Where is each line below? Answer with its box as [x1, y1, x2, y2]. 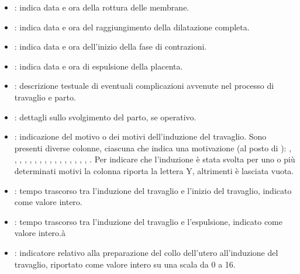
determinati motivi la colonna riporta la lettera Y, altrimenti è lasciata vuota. [14, 164, 294, 176]
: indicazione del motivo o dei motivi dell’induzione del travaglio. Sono [14, 130, 267, 143]
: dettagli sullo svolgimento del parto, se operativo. [14, 110, 196, 123]
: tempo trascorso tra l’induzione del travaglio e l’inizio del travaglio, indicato [14, 184, 292, 196]
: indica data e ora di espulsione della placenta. [14, 60, 183, 72]
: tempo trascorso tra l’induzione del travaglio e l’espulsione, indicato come [14, 215, 282, 227]
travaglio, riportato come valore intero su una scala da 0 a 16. [14, 258, 236, 270]
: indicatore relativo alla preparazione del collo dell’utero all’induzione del [14, 246, 278, 258]
